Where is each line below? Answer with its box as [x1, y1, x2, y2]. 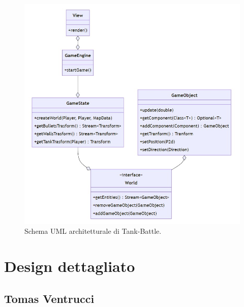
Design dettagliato [4, 256, 135, 277]
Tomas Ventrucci [4, 290, 95, 306]
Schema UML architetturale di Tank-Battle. [24, 226, 162, 236]
